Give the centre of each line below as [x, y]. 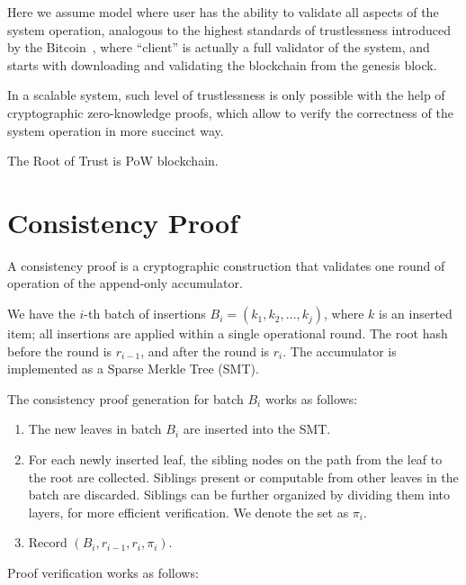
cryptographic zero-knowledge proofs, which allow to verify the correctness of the [230, 112]
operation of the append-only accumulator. [125, 283]
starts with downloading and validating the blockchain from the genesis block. [222, 64]
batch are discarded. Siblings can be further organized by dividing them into [239, 495]
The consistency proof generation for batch [125, 398]
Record [48, 542]
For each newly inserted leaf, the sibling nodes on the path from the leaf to [235, 459]
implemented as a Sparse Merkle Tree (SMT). [133, 369]
